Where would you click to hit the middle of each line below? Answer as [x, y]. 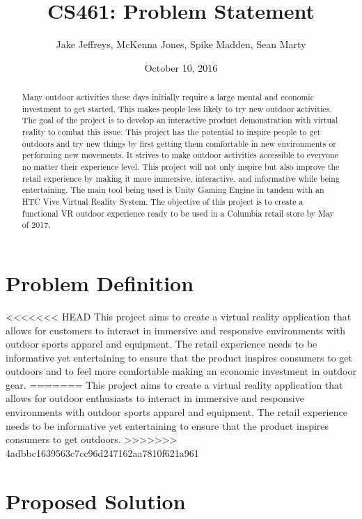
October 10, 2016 [181, 67]
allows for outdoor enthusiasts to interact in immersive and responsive [155, 398]
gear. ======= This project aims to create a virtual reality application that [174, 384]
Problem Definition [100, 282]
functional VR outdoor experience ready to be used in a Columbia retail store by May [178, 213]
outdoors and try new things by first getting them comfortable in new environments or [179, 143]
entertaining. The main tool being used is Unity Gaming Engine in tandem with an [173, 190]
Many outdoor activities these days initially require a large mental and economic [168, 97]
